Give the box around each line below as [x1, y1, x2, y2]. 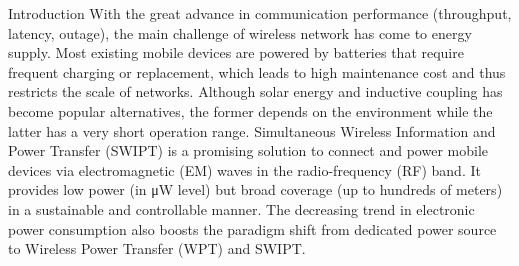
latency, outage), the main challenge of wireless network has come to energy [8, 22, 472, 43]
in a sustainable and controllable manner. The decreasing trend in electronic [8, 198, 475, 219]
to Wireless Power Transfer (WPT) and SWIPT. [8, 238, 306, 259]
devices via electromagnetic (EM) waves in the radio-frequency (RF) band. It [8, 159, 481, 180]
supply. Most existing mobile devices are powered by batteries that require [8, 42, 464, 63]
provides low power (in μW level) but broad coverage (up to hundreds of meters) [8, 179, 503, 200]
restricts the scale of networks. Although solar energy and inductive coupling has [8, 81, 503, 102]
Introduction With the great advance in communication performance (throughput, [8, 3, 512, 23]
